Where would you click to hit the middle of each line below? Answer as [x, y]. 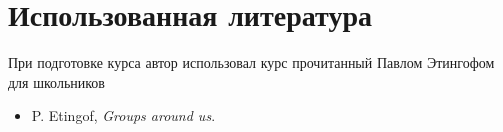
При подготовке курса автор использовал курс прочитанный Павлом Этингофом [251, 62]
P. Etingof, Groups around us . [123, 115]
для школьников [56, 81]
